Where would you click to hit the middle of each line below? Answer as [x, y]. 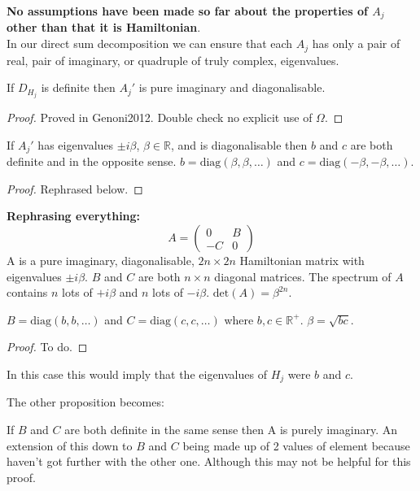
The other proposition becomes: [85, 402]
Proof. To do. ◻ [47, 347]
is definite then [78, 87]
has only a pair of [356, 43]
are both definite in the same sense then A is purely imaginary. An [231, 430]
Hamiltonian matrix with [302, 261]
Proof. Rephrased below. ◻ [75, 188]
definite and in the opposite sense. [92, 161]
